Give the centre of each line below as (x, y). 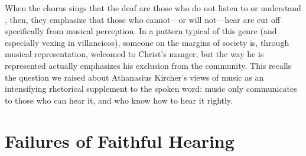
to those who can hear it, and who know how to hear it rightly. (119, 100)
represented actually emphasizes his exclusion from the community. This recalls (148, 65)
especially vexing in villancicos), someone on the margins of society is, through (147, 42)
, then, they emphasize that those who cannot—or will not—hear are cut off (143, 19)
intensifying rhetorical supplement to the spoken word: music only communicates (151, 89)
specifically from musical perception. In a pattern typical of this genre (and (141, 31)
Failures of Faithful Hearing (120, 140)
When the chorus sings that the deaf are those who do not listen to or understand (153, 8)
